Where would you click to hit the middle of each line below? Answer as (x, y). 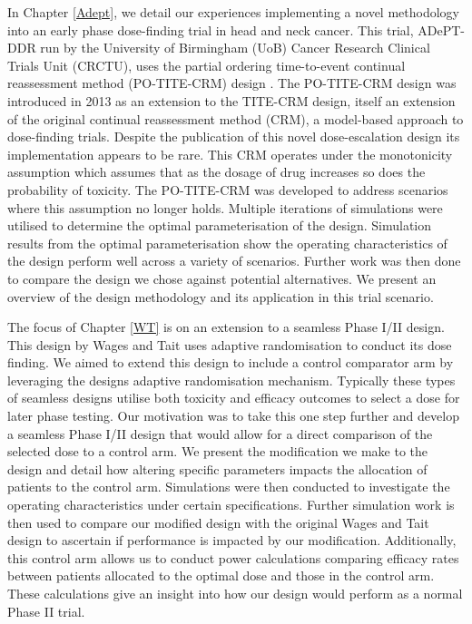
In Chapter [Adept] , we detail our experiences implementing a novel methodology (233, 12)
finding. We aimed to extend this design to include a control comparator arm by (231, 362)
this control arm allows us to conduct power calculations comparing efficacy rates (233, 557)
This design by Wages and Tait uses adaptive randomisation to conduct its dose (230, 344)
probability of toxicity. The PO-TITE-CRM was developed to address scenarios (228, 189)
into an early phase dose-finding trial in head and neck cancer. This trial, (211, 29)
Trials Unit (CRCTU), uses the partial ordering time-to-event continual (206, 65)
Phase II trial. (46, 611)
